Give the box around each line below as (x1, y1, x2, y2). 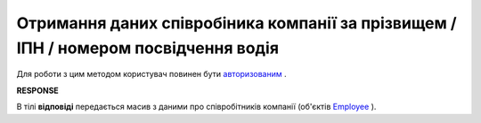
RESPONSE (16, 85, 60, 96)
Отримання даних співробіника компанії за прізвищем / (16, 13, 458, 33)
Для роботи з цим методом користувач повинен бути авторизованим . (16, 69, 287, 80)
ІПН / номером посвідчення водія (16, 38, 280, 58)
